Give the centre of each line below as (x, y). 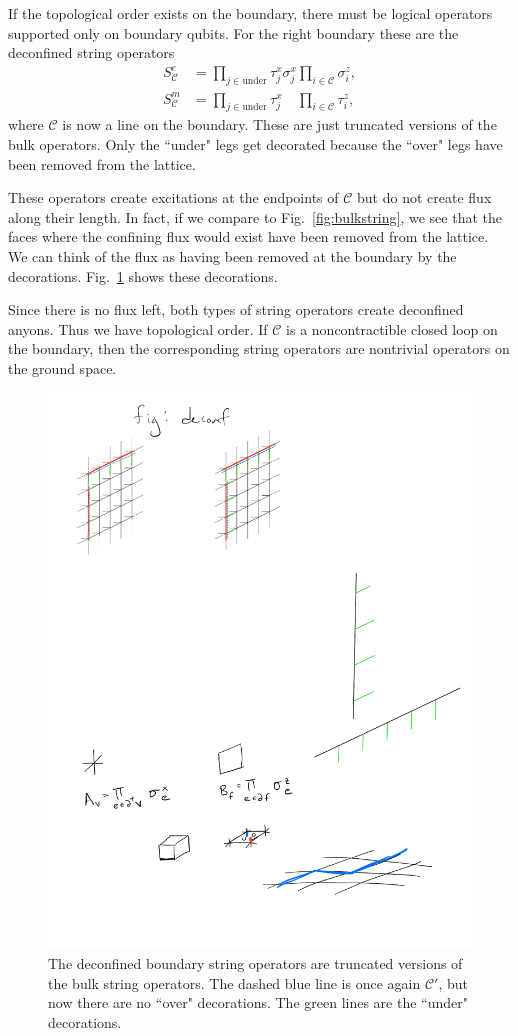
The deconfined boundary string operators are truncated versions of (255, 962)
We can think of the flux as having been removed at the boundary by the (232, 256)
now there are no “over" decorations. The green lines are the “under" (258, 1002)
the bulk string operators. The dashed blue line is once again (234, 982)
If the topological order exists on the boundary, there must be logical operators (250, 13)
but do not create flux (424, 197)
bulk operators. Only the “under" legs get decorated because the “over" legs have (255, 144)
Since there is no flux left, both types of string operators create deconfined (236, 309)
